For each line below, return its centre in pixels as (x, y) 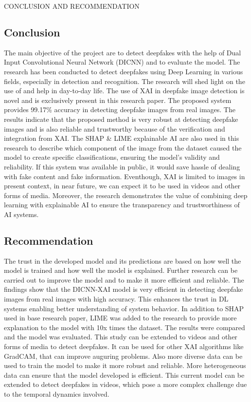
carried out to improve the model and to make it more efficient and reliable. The (124, 279)
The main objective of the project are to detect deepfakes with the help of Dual (123, 52)
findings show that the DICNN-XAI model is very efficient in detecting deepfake (124, 289)
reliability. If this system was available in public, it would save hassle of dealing (122, 166)
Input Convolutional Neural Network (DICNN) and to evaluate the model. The (122, 62)
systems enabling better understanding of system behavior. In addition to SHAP (124, 308)
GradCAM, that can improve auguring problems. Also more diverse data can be (123, 356)
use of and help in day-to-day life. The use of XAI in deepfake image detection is (124, 91)
